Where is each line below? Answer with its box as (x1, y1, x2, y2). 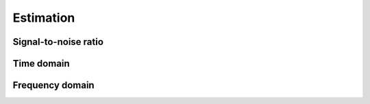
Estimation (12, 10, 75, 25)
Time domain (12, 58, 70, 69)
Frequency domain (12, 80, 95, 91)
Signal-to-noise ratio (12, 36, 104, 48)
